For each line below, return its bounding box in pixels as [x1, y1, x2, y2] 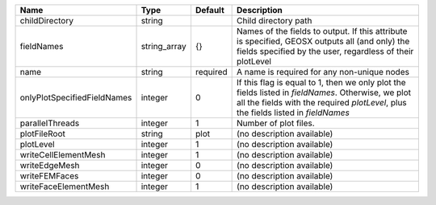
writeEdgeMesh [19, 160, 80, 170]
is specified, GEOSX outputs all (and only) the [237, 36, 410, 47]
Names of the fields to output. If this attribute [237, 26, 408, 36]
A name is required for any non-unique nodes [237, 67, 409, 77]
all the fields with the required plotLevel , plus [237, 97, 407, 108]
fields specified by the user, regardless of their [237, 46, 414, 56]
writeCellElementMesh [19, 150, 106, 160]
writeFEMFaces [19, 170, 79, 181]
